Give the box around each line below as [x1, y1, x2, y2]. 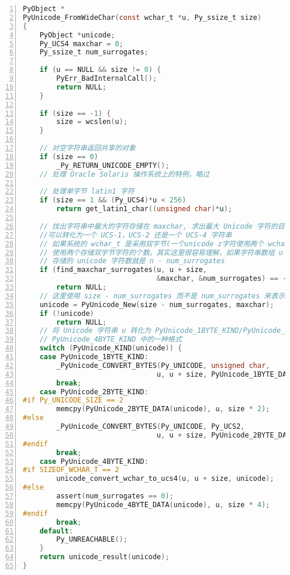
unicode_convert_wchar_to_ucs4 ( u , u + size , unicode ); [56, 474, 274, 483]
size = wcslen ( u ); [56, 118, 128, 126]
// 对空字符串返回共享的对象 [39, 144, 136, 152]
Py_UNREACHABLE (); [56, 535, 127, 544]
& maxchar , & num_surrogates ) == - [157, 274, 287, 283]
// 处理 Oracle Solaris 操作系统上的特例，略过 [39, 170, 210, 178]
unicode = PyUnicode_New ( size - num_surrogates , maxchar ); [39, 300, 274, 309]
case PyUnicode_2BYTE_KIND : [39, 387, 149, 396]
